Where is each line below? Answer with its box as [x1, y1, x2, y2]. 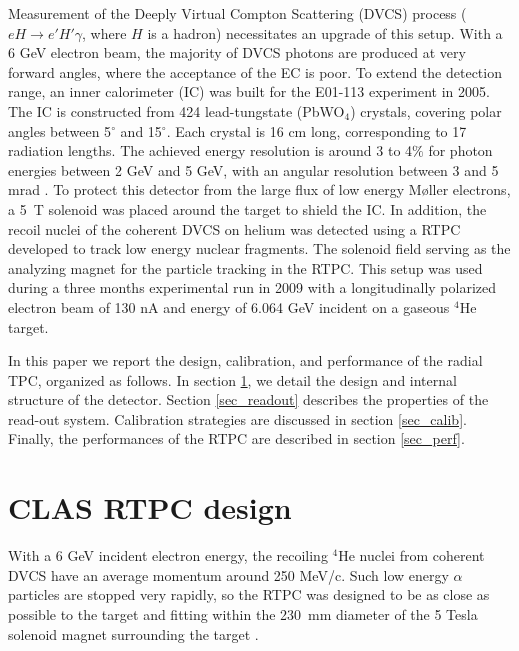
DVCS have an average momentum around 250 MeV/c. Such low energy [8, 564, 449, 585]
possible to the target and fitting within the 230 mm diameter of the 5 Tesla [8, 603, 478, 624]
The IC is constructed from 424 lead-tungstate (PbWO [8, 100, 345, 121]
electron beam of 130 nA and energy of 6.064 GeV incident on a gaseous [8, 296, 450, 317]
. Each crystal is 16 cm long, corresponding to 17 [166, 120, 467, 141]
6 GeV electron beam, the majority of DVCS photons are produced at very [8, 42, 466, 63]
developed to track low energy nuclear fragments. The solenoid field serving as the [8, 238, 511, 259]
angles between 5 [8, 120, 112, 141]
